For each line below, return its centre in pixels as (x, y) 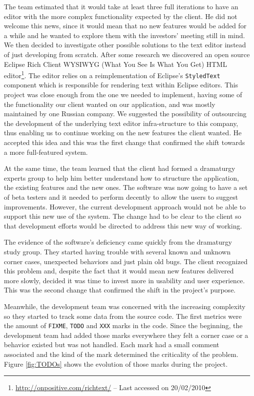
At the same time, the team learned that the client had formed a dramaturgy (120, 168)
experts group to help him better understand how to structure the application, (122, 177)
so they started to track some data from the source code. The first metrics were (123, 316)
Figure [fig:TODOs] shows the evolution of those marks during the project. (116, 364)
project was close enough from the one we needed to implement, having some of (123, 94)
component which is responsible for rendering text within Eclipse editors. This (121, 85)
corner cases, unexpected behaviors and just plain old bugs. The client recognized (126, 261)
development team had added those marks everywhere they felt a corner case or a (126, 335)
